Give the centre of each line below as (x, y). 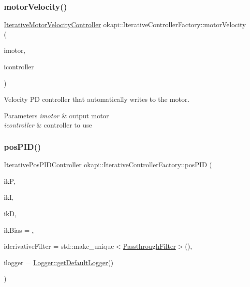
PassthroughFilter (149, 246)
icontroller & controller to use (48, 125)
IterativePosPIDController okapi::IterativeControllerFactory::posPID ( (108, 165)
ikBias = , (19, 230)
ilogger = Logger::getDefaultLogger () (59, 262)
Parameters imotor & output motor (57, 115)
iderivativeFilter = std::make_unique (59, 246)
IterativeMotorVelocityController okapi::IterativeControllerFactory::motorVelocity (125, 24)
